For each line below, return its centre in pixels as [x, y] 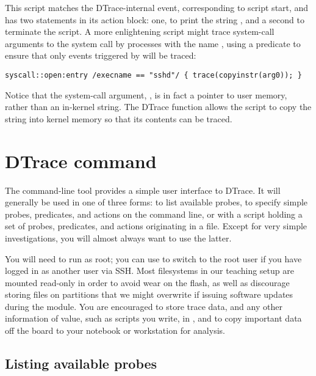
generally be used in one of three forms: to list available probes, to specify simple [156, 202]
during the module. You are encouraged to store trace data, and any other [144, 306]
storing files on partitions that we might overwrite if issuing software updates [149, 294]
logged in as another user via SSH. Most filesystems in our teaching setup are [149, 271]
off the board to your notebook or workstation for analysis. [115, 330]
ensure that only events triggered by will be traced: [101, 55]
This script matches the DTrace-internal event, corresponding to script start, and [157, 7]
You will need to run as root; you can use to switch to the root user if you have [153, 258]
